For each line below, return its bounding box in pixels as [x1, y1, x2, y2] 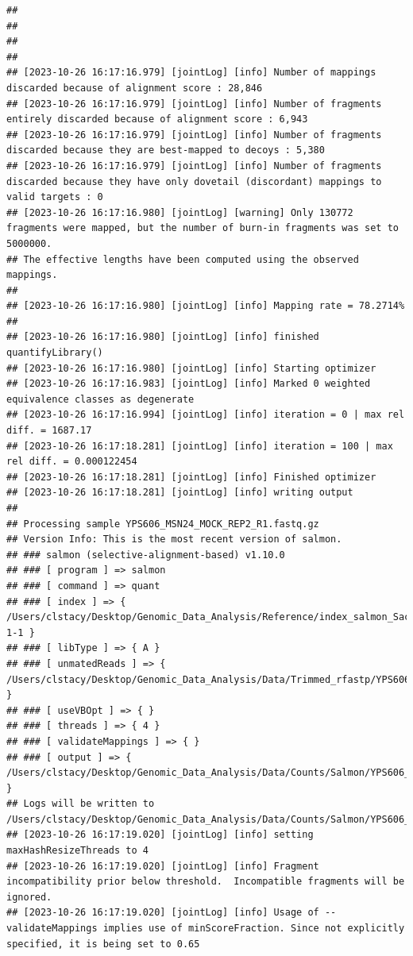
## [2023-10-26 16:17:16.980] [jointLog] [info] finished [6, 331, 319, 343]
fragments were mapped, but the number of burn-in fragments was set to [6, 222, 399, 234]
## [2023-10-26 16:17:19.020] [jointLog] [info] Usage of [6, 907, 319, 919]
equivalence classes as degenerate [6, 393, 195, 405]
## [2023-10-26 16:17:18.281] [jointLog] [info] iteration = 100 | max [6, 440, 393, 452]
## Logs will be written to [6, 798, 155, 810]
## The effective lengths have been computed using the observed [6, 253, 359, 265]
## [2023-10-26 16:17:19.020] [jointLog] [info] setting [6, 829, 314, 841]
